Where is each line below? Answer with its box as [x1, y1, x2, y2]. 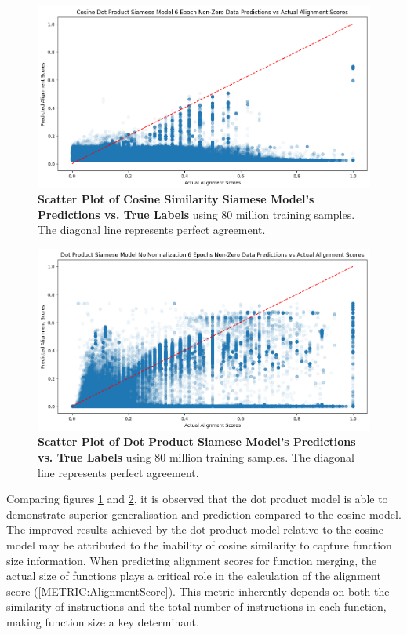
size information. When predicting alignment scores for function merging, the [6, 552, 377, 568]
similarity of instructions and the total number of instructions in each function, [6, 598, 387, 615]
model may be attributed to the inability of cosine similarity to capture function [6, 536, 392, 553]
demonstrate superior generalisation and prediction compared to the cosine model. [6, 505, 402, 522]
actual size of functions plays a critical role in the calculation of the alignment [6, 567, 381, 584]
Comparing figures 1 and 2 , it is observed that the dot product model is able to [6, 491, 388, 507]
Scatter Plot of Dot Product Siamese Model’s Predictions [38, 433, 356, 450]
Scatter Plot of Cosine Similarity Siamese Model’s [38, 191, 314, 207]
